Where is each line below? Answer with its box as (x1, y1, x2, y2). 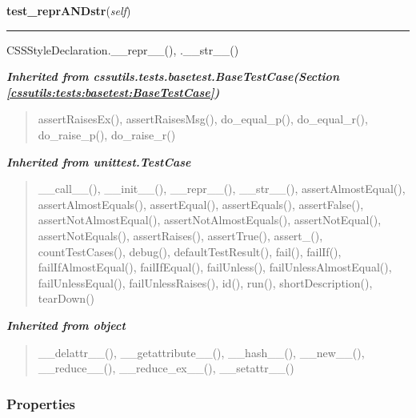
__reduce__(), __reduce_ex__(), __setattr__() (38, 360, 294, 376)
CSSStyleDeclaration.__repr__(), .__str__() (6, 41, 239, 58)
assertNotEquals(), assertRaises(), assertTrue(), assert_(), (38, 227, 323, 243)
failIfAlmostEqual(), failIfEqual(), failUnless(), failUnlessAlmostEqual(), (38, 259, 392, 275)
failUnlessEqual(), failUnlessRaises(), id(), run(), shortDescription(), (38, 274, 373, 291)
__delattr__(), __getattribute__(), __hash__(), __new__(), (38, 344, 365, 360)
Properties (6, 393, 75, 413)
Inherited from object (6, 316, 126, 333)
